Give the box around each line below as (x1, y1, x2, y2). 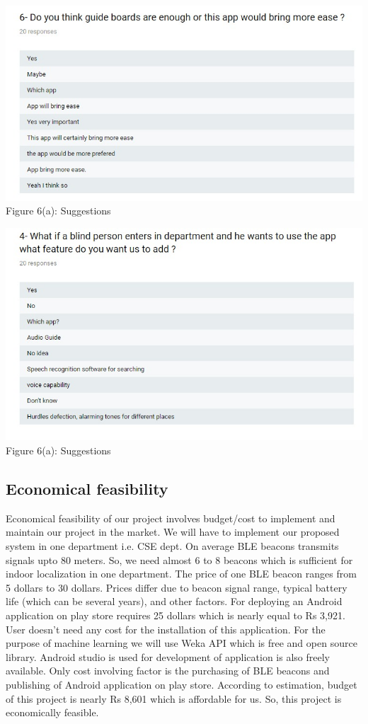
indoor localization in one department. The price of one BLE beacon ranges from (6, 566, 357, 581)
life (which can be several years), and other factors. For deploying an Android (6, 594, 343, 609)
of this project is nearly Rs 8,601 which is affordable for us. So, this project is (6, 691, 342, 706)
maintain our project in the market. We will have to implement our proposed (6, 524, 340, 539)
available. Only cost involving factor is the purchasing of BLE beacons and (6, 663, 330, 678)
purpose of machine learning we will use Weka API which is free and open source (6, 636, 357, 650)
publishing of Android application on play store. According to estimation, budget (6, 677, 357, 691)
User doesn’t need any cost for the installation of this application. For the (6, 621, 326, 636)
